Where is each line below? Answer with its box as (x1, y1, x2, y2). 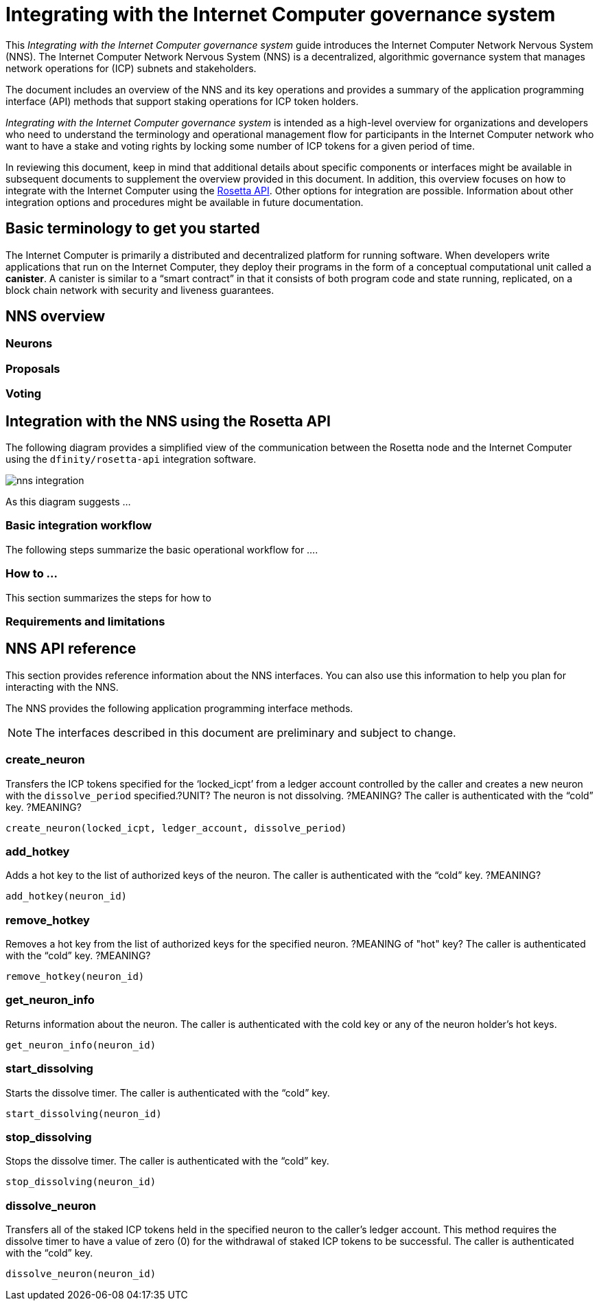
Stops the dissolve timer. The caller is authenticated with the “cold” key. (5, 1155, 329, 1167)
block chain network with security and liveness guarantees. (5, 284, 274, 296)
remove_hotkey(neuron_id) (5, 971, 145, 982)
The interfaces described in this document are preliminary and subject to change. (35, 725, 456, 740)
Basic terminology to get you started (5, 220, 260, 238)
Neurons (5, 336, 53, 351)
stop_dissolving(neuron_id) (5, 1176, 156, 1188)
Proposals (5, 361, 60, 376)
